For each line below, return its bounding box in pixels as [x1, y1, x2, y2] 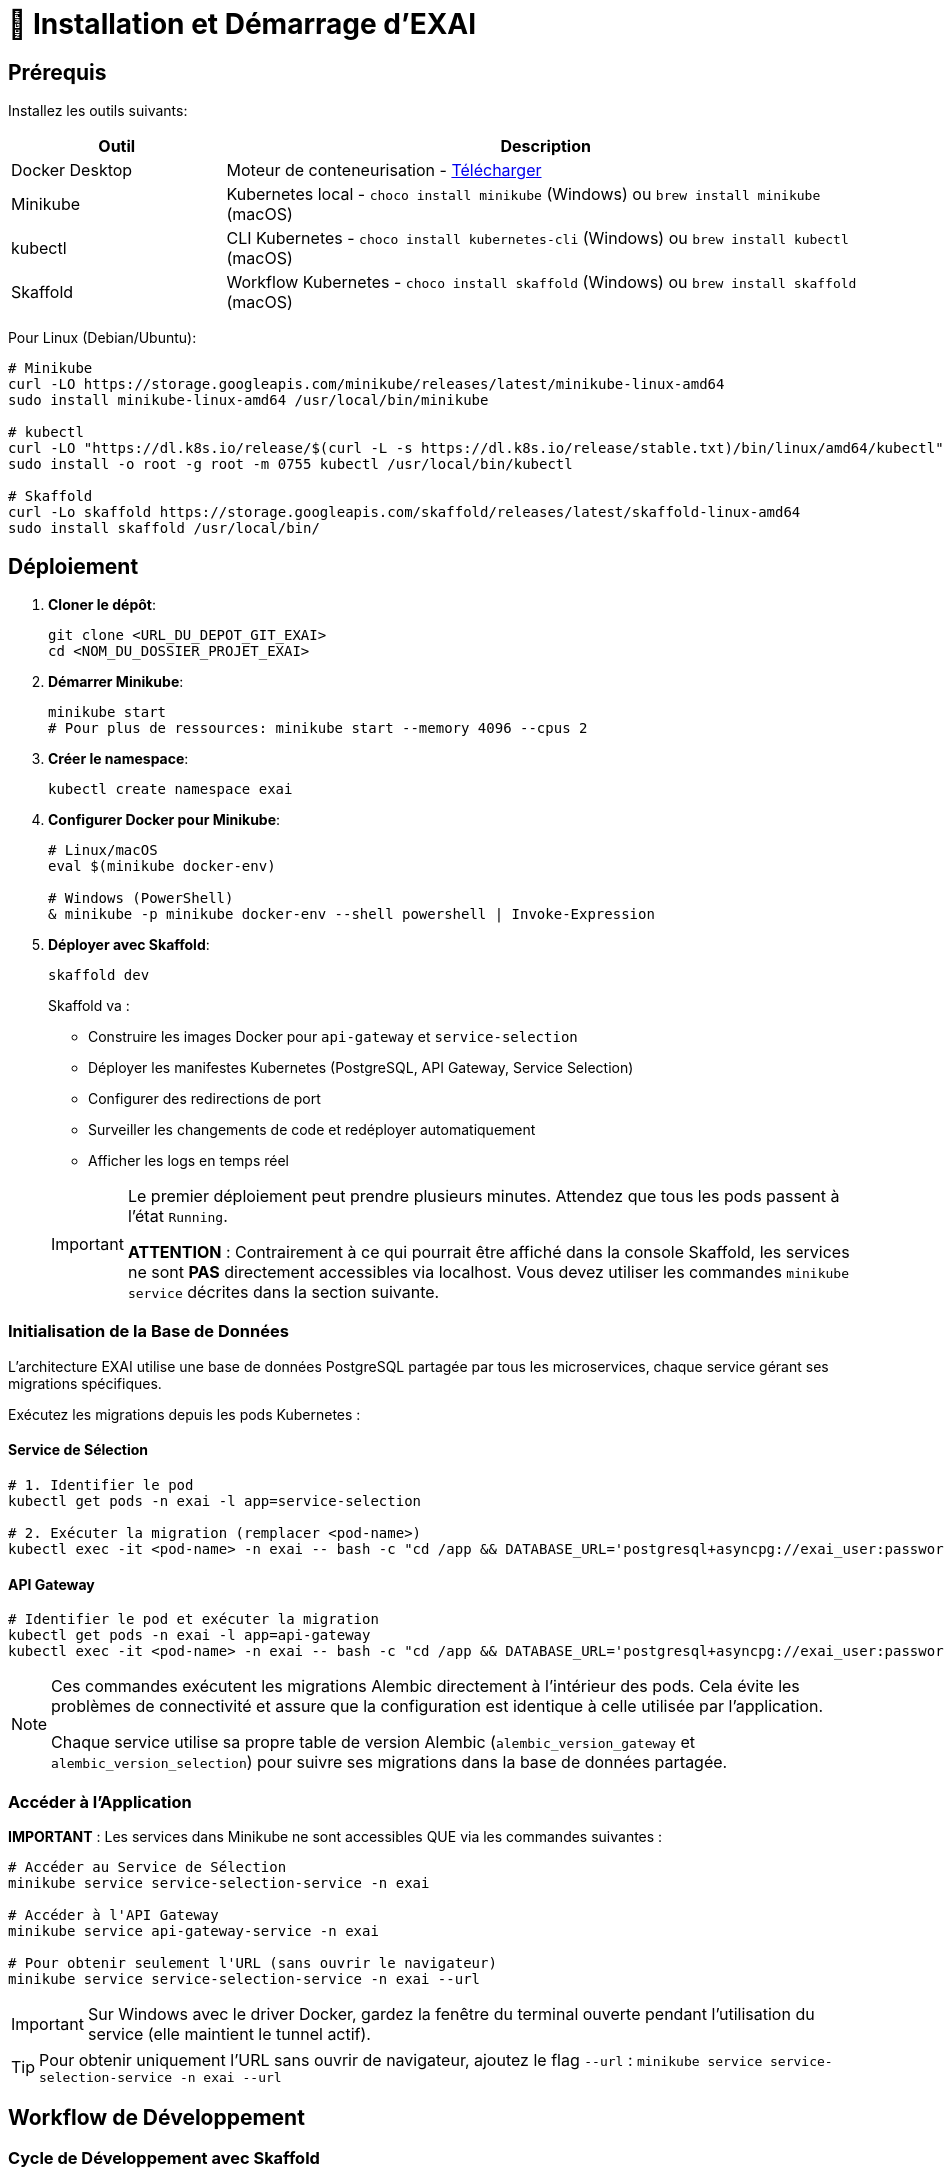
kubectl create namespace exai [48, 781, 293, 798]
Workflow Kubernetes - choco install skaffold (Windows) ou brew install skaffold [226, 272, 857, 293]
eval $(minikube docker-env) [48, 858, 276, 875]
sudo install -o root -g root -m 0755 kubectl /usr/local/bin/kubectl [8, 456, 573, 473]
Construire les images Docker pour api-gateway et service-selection [88, 1028, 578, 1046]
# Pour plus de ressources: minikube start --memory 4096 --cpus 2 [48, 720, 588, 737]
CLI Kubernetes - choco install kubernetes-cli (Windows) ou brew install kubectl [226, 228, 849, 249]
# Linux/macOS [48, 842, 158, 859]
